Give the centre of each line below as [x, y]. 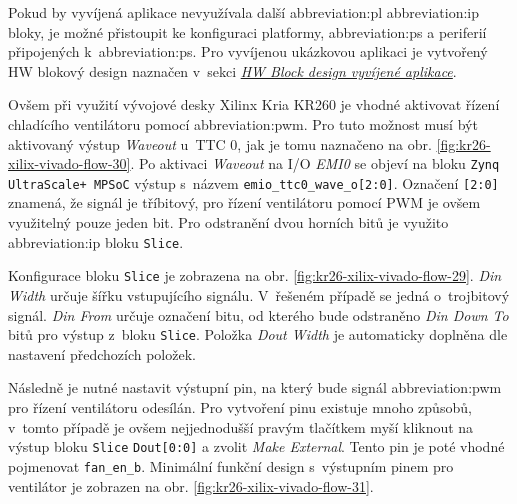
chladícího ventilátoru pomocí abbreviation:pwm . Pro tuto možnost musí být [243, 123]
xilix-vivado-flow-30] [69, 163]
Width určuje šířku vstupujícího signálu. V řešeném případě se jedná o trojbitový [259, 294]
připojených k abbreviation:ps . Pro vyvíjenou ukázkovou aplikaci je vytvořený [248, 51]
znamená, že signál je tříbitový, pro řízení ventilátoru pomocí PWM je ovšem [244, 202]
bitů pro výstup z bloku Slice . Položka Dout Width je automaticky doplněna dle [258, 334]
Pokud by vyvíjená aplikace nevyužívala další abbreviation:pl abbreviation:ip [244, 12]
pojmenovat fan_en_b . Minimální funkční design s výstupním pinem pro [231, 465]
